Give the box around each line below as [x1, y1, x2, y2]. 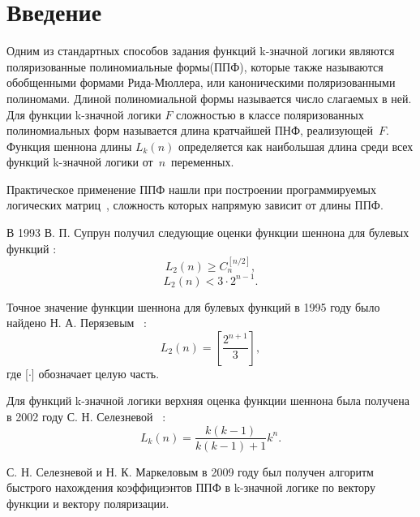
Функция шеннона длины [6, 137, 132, 154]
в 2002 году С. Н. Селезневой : [6, 407, 166, 424]
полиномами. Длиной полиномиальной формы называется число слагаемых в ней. [6, 89, 412, 106]
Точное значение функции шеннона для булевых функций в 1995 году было [6, 298, 380, 315]
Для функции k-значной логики [6, 106, 161, 123]
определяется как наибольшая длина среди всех [178, 137, 414, 154]
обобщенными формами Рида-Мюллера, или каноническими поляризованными [6, 74, 396, 91]
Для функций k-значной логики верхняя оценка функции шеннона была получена [6, 392, 409, 409]
